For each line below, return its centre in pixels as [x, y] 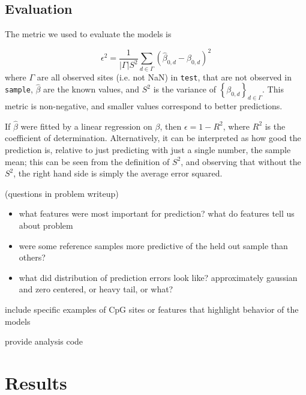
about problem [46, 225]
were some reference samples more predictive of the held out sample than [153, 245]
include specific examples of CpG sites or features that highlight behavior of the [152, 309]
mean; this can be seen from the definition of [87, 161]
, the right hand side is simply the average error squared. [118, 173]
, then [171, 126]
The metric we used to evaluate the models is [88, 34]
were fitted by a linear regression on [86, 126]
